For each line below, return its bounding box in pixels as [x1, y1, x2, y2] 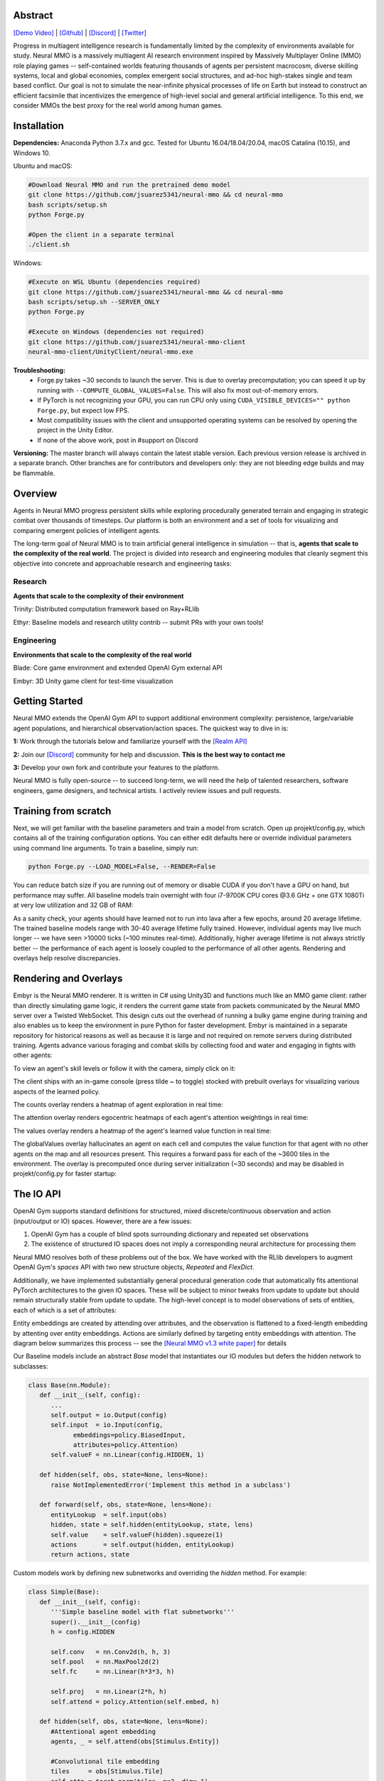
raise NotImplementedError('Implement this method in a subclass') [50, 1480, 291, 1489]
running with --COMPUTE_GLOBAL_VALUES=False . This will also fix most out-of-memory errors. [37, 385, 319, 395]
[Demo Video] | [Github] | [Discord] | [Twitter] [13, 28, 147, 37]
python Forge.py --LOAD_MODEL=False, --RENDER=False [28, 863, 216, 871]
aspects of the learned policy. [13, 1087, 100, 1096]
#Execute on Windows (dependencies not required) [28, 328, 205, 336]
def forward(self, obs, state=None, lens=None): [39, 1500, 213, 1509]
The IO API [13, 1188, 61, 1200]
